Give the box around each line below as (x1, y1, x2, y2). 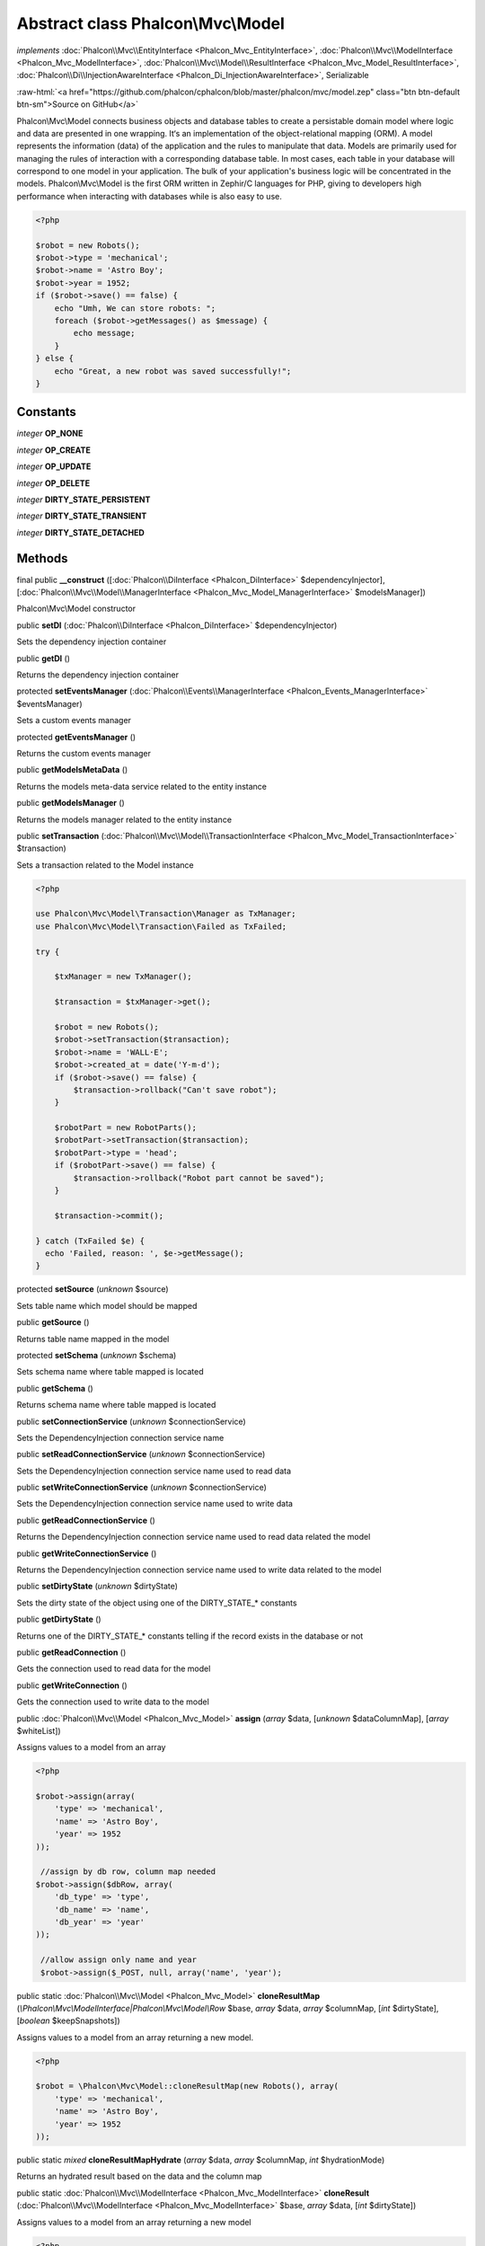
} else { (35, 353, 75, 364)
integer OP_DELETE (16, 477, 90, 489)
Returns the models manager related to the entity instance (16, 814, 233, 825)
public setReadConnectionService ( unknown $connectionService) (16, 1449, 266, 1460)
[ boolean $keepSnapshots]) (16, 2015, 120, 2026)
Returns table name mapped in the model (16, 1333, 170, 1344)
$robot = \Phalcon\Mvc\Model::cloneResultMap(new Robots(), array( (35, 2081, 339, 2091)
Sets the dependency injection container (16, 636, 167, 647)
